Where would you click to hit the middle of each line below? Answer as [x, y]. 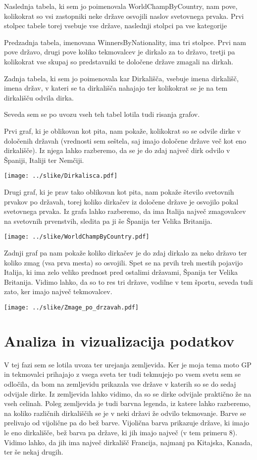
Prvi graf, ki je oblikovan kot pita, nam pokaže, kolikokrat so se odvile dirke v [123, 130]
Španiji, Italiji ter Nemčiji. [44, 160]
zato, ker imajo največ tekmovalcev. [58, 291]
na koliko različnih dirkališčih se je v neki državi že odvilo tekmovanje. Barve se [125, 413]
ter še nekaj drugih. [34, 452]
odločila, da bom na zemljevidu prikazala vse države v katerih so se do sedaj [120, 383]
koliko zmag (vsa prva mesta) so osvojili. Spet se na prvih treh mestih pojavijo [124, 262]
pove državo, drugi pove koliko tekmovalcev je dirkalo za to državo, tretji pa [120, 52]
